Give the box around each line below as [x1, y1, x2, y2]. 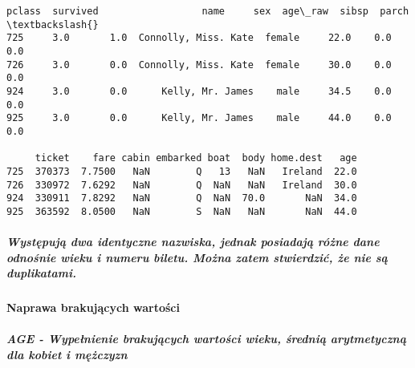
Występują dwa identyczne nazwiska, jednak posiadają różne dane [6, 233, 380, 250]
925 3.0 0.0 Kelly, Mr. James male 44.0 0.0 [6, 112, 392, 124]
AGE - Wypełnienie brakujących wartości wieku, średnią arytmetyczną [6, 330, 406, 347]
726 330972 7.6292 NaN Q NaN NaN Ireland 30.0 [6, 179, 357, 191]
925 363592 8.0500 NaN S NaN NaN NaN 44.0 [6, 205, 357, 217]
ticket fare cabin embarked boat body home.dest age [35, 152, 357, 164]
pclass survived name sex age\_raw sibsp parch [6, 6, 409, 17]
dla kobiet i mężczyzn [6, 346, 128, 363]
